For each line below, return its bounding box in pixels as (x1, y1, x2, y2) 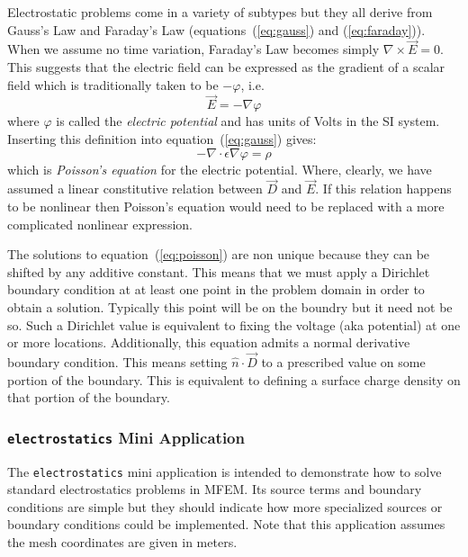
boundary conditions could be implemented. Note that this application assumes (7, 515, 445, 534)
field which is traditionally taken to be (7, 75, 219, 94)
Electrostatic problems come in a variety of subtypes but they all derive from (7, 3, 433, 21)
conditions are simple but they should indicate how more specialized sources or (7, 497, 443, 516)
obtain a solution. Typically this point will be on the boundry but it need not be (7, 297, 453, 316)
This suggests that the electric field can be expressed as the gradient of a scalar (7, 58, 445, 76)
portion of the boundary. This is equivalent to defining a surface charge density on (7, 370, 461, 389)
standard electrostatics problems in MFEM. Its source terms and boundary (7, 480, 422, 499)
